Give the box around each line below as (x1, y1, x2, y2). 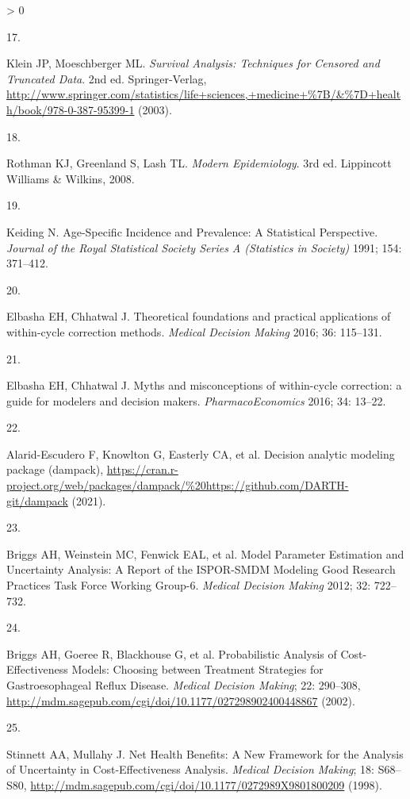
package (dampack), (6, 461, 104, 478)
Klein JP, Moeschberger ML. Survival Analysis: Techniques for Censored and (6, 55, 380, 71)
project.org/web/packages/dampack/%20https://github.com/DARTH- (6, 477, 349, 494)
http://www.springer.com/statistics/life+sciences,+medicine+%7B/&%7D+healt (6, 86, 401, 102)
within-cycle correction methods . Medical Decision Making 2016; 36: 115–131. (6, 323, 382, 340)
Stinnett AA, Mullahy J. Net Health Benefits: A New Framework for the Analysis (6, 745, 404, 762)
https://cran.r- (106, 461, 178, 478)
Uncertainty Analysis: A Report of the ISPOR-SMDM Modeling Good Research (6, 561, 396, 578)
